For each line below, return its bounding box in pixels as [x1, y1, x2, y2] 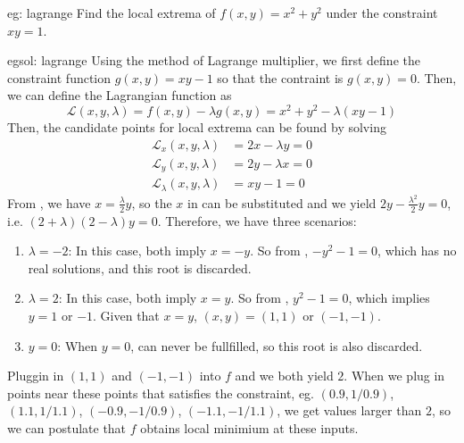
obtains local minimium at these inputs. [140, 418, 359, 437]
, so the [131, 193, 172, 212]
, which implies [348, 288, 430, 307]
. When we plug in [344, 366, 445, 385]
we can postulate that [7, 418, 127, 437]
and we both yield [235, 366, 334, 385]
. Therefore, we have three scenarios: [157, 211, 357, 230]
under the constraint [326, 4, 438, 21]
